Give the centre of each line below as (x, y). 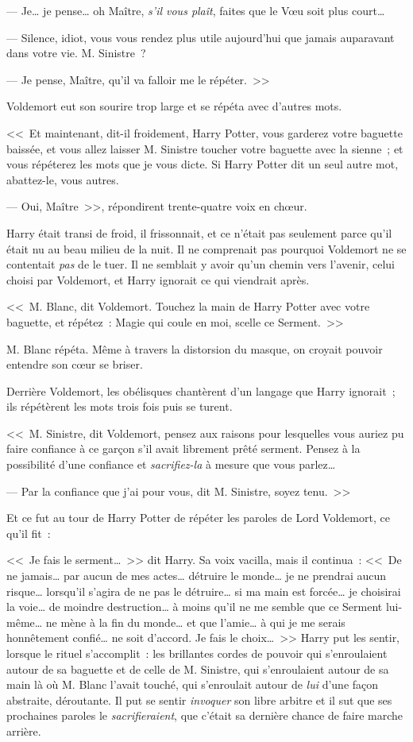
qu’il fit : (29, 533)
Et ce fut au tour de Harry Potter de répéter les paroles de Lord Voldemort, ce (198, 518)
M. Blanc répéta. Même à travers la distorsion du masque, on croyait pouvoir (195, 348)
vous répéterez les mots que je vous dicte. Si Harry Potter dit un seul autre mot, (203, 164)
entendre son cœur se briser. (75, 364)
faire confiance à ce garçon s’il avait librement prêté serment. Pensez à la (183, 448)
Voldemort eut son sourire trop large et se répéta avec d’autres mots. (174, 106)
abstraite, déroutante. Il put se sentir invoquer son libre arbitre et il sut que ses (199, 699)
